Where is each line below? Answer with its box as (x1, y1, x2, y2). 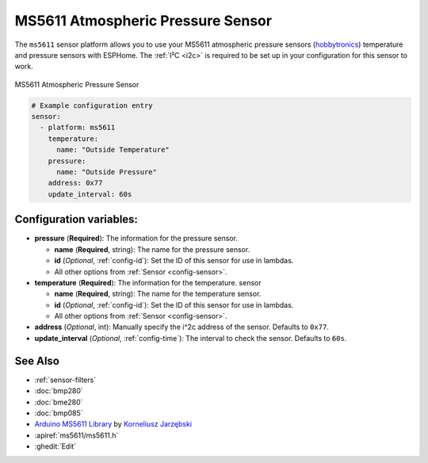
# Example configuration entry (31, 101, 154, 110)
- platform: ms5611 (40, 123, 116, 132)
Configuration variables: (14, 212, 139, 226)
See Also (14, 354, 59, 368)
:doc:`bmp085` (34, 408, 83, 418)
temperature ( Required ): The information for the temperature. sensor (34, 277, 262, 287)
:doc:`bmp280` (34, 386, 83, 396)
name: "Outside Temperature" (56, 145, 170, 155)
